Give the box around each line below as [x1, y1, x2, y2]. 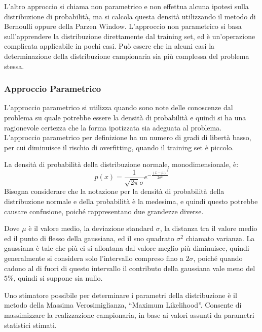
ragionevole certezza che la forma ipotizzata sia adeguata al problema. [4, 122, 222, 132]
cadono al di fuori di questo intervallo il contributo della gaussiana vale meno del [4, 262, 255, 273]
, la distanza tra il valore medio [160, 223, 257, 234]
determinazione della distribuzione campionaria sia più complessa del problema [4, 50, 249, 61]
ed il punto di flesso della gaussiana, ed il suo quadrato [4, 233, 174, 243]
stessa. [4, 60, 24, 71]
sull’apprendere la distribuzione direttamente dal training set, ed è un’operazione [4, 30, 255, 41]
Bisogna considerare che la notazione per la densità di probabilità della [4, 186, 224, 196]
